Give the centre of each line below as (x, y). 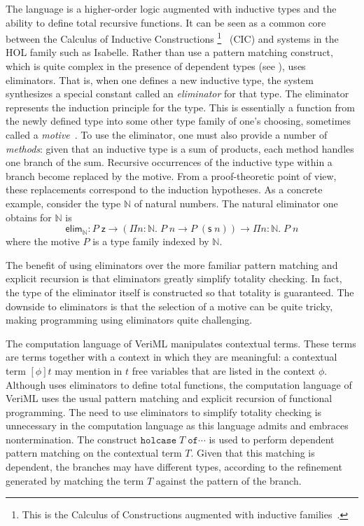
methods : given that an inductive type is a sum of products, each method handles (180, 148)
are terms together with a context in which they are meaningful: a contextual (171, 357)
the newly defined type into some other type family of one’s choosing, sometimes (178, 121)
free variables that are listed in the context (224, 370)
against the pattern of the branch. (229, 480)
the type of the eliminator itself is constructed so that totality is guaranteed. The (180, 292)
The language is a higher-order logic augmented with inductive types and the (171, 8)
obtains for (29, 217)
